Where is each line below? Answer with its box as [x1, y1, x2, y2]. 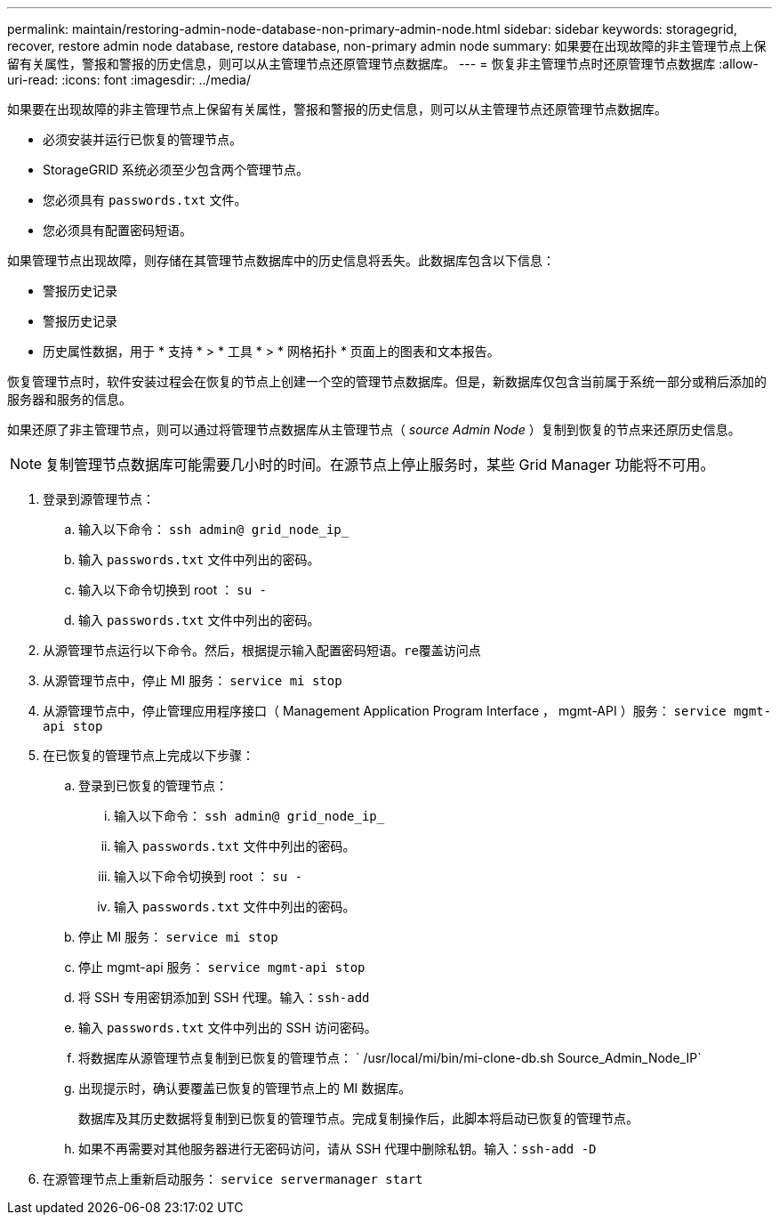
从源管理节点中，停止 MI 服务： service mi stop [43, 673, 342, 688]
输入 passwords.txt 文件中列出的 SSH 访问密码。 [78, 1020, 377, 1035]
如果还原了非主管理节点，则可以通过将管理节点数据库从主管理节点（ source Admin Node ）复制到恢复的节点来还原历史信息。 [7, 422, 741, 437]
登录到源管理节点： [43, 491, 155, 506]
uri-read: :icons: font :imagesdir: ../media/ [7, 72, 251, 87]
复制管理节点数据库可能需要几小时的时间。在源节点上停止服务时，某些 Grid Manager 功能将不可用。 [45, 456, 715, 473]
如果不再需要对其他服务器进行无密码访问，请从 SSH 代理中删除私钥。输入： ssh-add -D [78, 1141, 597, 1156]
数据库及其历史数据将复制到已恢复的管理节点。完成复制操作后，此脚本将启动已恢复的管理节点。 [78, 1111, 638, 1126]
